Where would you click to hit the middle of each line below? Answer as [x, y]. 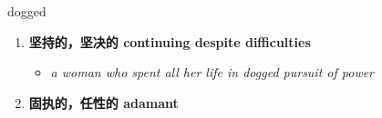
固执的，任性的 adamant [103, 102]
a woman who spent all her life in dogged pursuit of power [212, 72]
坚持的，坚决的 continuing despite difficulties [170, 41]
